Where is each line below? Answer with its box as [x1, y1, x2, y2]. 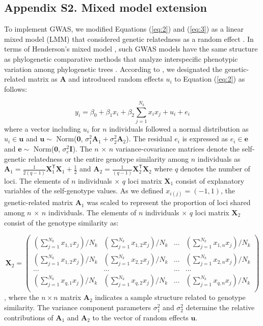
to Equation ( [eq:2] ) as [174, 73, 245, 84]
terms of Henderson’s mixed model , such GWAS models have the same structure [4, 43, 258, 54]
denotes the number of [180, 163, 250, 174]
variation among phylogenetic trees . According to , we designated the [4, 63, 223, 74]
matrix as [28, 73, 58, 84]
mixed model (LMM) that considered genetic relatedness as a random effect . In [4, 33, 254, 44]
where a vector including [4, 123, 81, 134]
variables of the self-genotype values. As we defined [4, 185, 164, 196]
